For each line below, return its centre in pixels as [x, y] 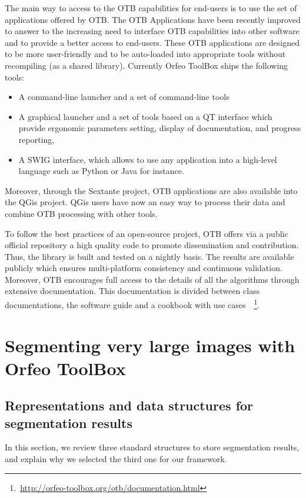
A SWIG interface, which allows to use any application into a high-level [148, 159]
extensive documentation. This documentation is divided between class [132, 291]
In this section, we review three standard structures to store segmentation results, [152, 447]
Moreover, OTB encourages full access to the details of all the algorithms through [152, 279]
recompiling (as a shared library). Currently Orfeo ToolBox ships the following [147, 65]
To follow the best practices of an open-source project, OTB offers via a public [147, 233]
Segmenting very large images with [150, 345]
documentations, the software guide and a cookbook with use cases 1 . [132, 304]
